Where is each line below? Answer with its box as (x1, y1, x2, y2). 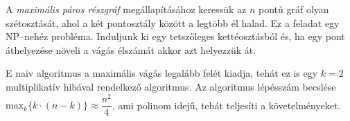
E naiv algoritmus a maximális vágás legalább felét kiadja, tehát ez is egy (6, 66, 318, 80)
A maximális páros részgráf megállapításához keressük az (6, 2, 247, 16)
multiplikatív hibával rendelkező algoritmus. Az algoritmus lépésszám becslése (6, 79, 336, 93)
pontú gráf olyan (259, 2, 329, 16)
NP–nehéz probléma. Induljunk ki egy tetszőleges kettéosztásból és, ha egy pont (6, 29, 345, 44)
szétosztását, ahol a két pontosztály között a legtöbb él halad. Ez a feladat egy (6, 15, 340, 30)
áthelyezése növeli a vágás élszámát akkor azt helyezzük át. (6, 42, 256, 57)
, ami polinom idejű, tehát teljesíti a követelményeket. (112, 97, 341, 112)
